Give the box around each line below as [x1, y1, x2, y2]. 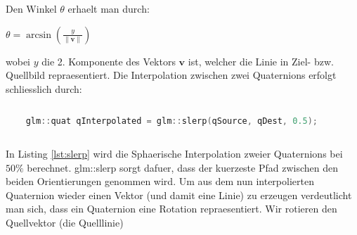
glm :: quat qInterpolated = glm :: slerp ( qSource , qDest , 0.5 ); [25, 116, 318, 127]
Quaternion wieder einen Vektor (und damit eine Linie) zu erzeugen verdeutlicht [6, 187, 352, 202]
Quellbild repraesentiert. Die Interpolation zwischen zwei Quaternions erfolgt [6, 68, 337, 82]
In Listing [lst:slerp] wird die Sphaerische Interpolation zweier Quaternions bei [6, 146, 343, 160]
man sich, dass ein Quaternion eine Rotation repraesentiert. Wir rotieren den [6, 201, 337, 216]
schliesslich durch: [6, 81, 82, 96]
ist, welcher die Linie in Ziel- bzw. [188, 53, 334, 68]
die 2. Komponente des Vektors [41, 53, 176, 68]
